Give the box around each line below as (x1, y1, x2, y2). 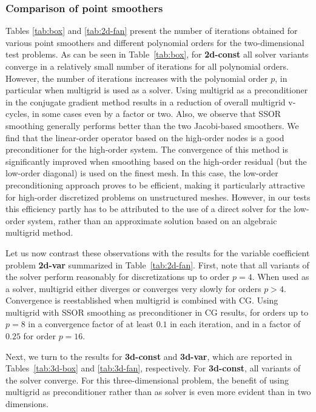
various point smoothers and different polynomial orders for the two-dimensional (5, 36, 304, 48)
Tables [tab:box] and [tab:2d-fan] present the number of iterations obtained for (5, 24, 298, 37)
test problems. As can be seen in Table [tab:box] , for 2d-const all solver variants (5, 48, 309, 61)
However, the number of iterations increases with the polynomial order (5, 71, 268, 84)
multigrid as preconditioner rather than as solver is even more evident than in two (5, 385, 311, 398)
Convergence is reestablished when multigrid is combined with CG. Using (5, 294, 278, 307)
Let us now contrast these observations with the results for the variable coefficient (5, 246, 310, 259)
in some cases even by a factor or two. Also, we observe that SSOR (32, 107, 281, 120)
